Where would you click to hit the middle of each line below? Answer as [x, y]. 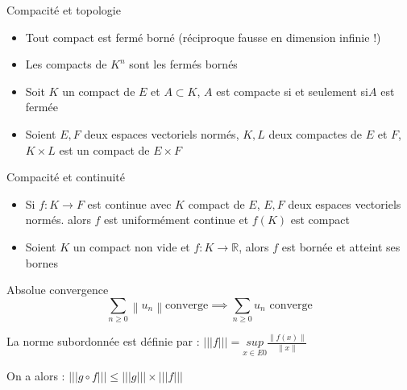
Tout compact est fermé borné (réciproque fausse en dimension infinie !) [203, 37]
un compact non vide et [131, 246]
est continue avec [129, 203]
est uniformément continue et [177, 220]
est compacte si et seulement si [292, 91]
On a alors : [36, 375]
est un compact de [104, 149]
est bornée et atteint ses [341, 246]
